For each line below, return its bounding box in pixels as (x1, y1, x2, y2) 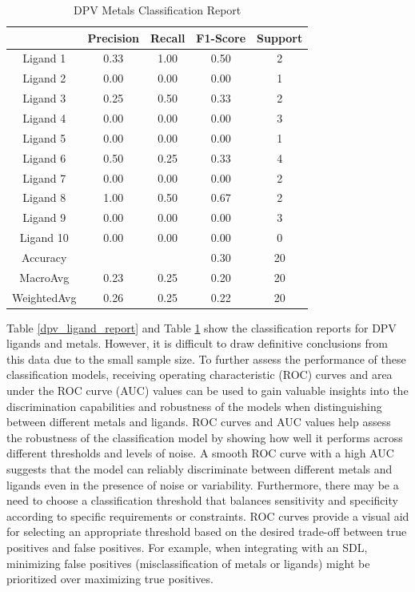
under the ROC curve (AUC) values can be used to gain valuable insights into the (6, 382, 409, 399)
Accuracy (22, 248, 67, 265)
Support (257, 29, 303, 46)
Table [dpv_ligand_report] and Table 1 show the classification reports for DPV (6, 319, 397, 336)
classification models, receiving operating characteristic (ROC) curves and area (6, 366, 393, 383)
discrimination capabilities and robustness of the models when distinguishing (6, 397, 382, 414)
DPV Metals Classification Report (73, 2, 241, 18)
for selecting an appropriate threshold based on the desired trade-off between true (6, 523, 407, 540)
